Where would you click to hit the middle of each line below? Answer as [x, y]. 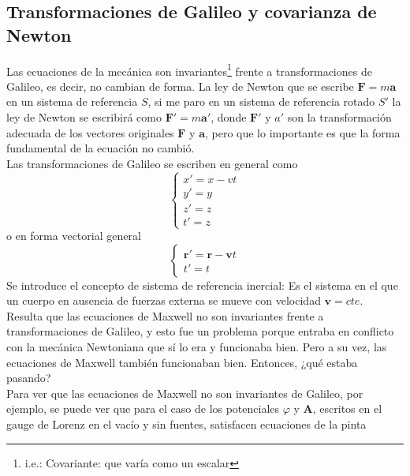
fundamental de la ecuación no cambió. [101, 148]
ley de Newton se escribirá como [84, 117]
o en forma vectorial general [74, 236]
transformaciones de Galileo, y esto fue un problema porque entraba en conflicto [200, 331]
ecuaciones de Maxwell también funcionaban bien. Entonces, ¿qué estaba [182, 362]
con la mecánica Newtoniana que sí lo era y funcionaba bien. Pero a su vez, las [197, 347]
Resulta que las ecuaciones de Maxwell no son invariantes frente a [165, 315]
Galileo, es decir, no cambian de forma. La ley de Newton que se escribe [180, 86]
